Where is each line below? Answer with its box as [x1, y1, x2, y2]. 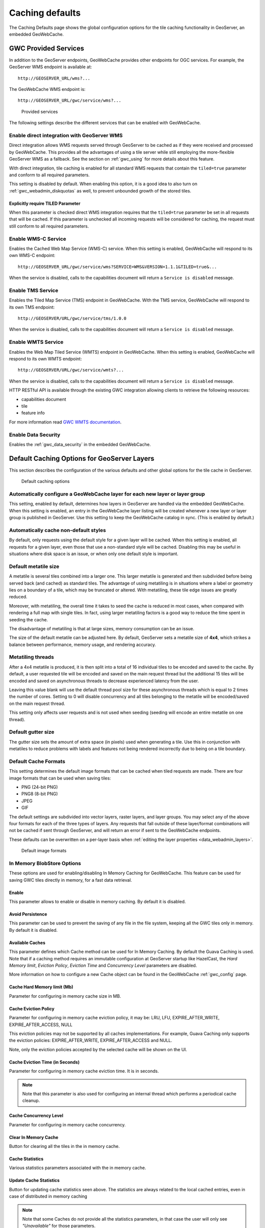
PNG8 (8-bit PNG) [21, 791, 58, 797]
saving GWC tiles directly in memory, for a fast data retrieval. [9, 877, 132, 883]
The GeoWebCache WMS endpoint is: [9, 86, 86, 92]
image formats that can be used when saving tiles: [9, 775, 111, 781]
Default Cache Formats [9, 758, 66, 765]
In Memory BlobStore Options [9, 860, 81, 866]
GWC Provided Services [9, 44, 84, 53]
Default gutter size [9, 728, 54, 735]
